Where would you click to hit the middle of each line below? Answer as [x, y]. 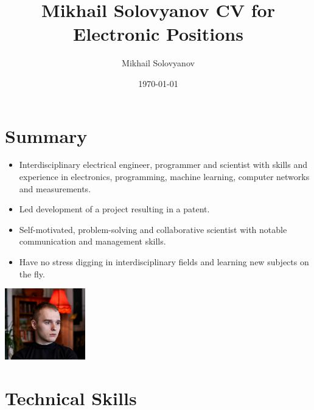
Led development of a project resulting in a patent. [114, 209]
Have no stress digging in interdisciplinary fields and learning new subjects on [164, 262]
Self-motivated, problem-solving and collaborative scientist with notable [153, 229]
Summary [46, 135]
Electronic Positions [158, 34]
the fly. [32, 273]
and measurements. [55, 188]
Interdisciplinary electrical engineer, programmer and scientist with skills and [163, 165]
